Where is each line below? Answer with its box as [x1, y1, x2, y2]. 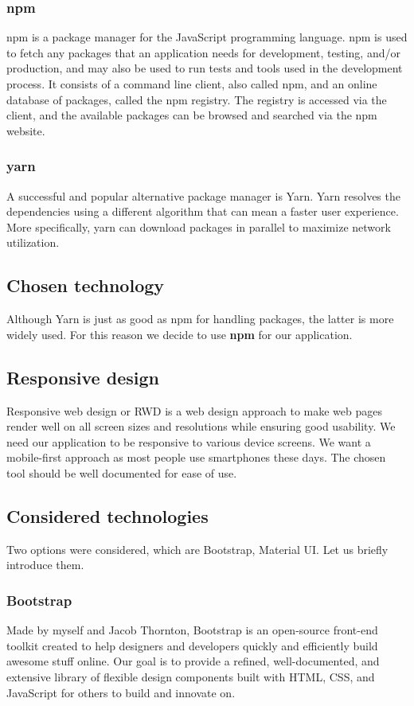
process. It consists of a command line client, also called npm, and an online [6, 76, 377, 92]
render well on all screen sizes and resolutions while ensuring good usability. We [6, 418, 396, 435]
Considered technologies [6, 503, 209, 528]
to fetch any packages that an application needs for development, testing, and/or [6, 44, 400, 60]
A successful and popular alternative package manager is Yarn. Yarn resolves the [6, 187, 400, 204]
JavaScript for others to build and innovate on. [6, 684, 236, 700]
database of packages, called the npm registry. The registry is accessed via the [6, 91, 387, 107]
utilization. [6, 234, 60, 251]
